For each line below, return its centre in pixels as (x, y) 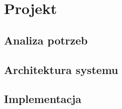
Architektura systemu (61, 69)
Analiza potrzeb (46, 40)
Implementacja (43, 99)
